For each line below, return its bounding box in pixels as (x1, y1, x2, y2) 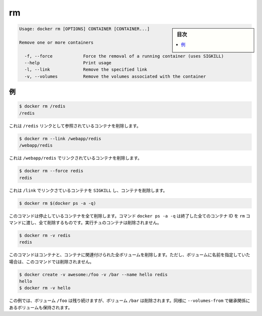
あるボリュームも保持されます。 (9, 304, 73, 310)
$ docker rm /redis (19, 103, 65, 109)
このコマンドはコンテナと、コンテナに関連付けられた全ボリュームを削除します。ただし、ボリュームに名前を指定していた (9, 252, 250, 258)
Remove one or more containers (19, 39, 94, 45)
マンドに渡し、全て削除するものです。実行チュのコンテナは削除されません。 (9, 219, 162, 225)
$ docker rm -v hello (19, 285, 71, 291)
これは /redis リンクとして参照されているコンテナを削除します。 (9, 123, 141, 129)
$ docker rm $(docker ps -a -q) (19, 200, 97, 206)
